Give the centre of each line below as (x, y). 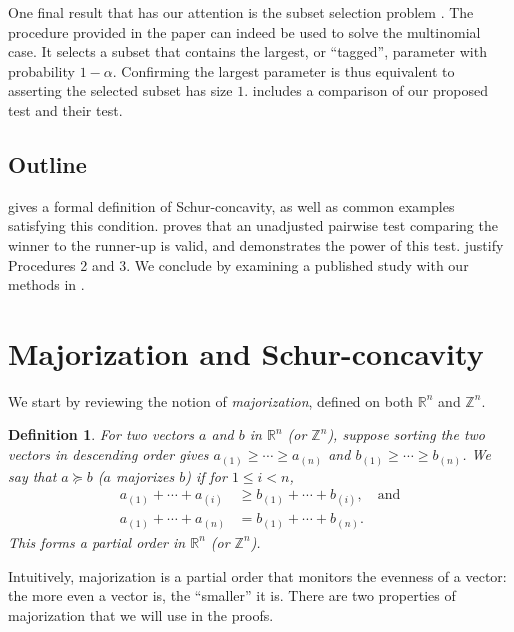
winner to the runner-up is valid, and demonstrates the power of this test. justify (256, 244)
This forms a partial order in (97, 541)
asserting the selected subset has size (120, 90)
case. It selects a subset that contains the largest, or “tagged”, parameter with (247, 51)
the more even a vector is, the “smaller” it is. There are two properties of (232, 595)
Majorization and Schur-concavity (246, 352)
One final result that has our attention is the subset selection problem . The (241, 12)
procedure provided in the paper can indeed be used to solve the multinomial (244, 31)
